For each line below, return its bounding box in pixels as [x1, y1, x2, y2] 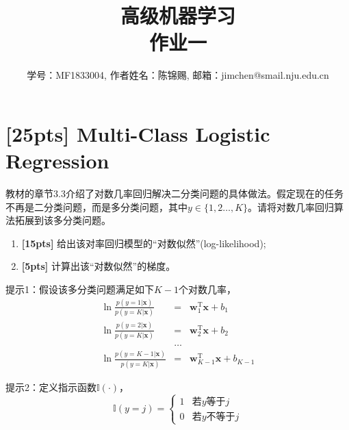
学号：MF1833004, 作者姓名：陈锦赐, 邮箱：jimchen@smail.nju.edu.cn [27, 68, 329, 82]
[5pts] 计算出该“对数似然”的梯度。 [21, 259, 176, 273]
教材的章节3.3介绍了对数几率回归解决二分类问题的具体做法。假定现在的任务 [5, 186, 344, 201]
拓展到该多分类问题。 [14, 213, 111, 227]
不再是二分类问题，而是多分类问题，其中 [5, 199, 188, 214]
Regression [5, 147, 109, 175]
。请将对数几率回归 [248, 199, 335, 214]
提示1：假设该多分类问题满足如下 [5, 282, 154, 296]
